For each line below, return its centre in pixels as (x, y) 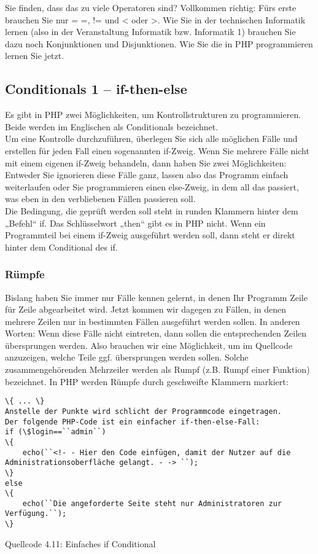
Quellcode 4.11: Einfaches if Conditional (80, 543)
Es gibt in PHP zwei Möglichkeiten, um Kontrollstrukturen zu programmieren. (153, 115)
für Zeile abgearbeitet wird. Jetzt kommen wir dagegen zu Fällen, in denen (145, 309)
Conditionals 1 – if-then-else (96, 89)
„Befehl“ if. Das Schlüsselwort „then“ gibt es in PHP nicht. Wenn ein (135, 223)
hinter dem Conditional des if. (61, 247)
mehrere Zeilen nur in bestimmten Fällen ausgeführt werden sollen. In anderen (153, 321)
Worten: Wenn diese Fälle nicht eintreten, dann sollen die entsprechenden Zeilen (156, 333)
